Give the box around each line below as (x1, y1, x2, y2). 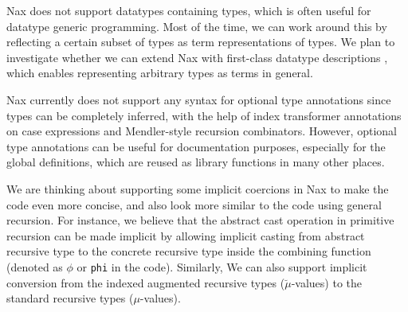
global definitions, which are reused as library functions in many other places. (6, 154, 385, 170)
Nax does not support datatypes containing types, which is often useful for (6, 2, 371, 18)
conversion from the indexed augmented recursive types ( (6, 274, 285, 291)
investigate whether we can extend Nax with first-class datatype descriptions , (6, 49, 388, 65)
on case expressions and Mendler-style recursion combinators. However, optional (6, 123, 397, 139)
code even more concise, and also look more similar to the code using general (6, 196, 382, 213)
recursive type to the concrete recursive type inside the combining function (6, 243, 371, 259)
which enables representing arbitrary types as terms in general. (6, 64, 313, 81)
